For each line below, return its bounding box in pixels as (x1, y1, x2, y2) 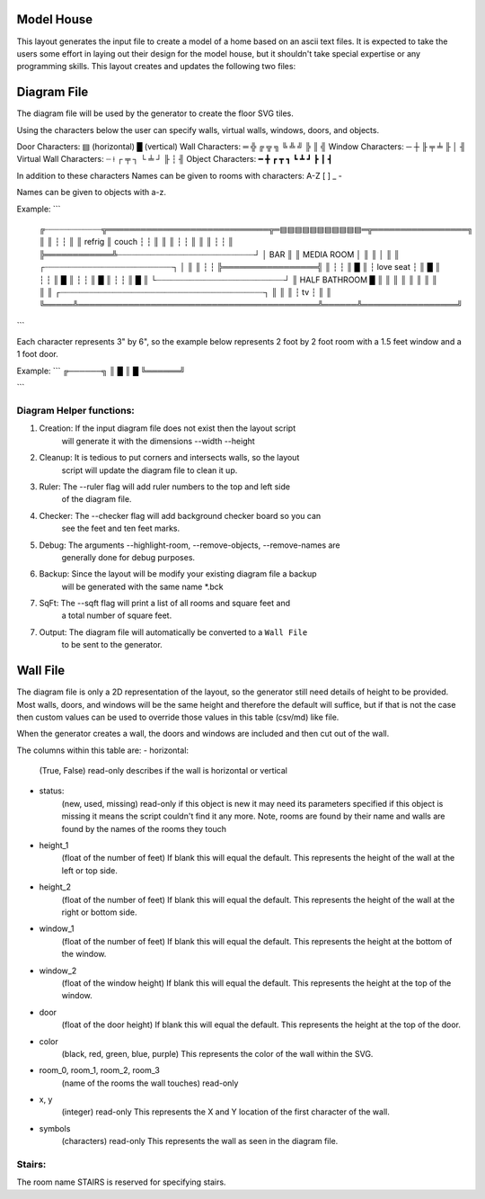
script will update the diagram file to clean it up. (61, 464, 238, 476)
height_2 (39, 881, 72, 892)
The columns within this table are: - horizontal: (16, 745, 189, 756)
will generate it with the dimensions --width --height (61, 435, 255, 446)
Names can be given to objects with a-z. (16, 187, 166, 198)
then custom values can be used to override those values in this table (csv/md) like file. (16, 711, 339, 722)
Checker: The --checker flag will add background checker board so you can (39, 510, 322, 521)
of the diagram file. (61, 494, 132, 505)
